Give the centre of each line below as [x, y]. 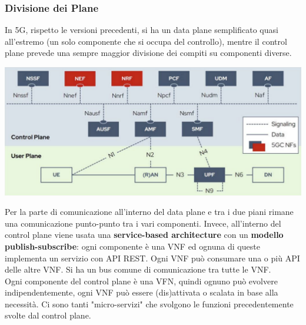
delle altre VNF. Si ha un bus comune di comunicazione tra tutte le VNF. [138, 269]
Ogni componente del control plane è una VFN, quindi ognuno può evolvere [141, 281]
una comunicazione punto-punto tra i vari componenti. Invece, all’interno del [143, 223]
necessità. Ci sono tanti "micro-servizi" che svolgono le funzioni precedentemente [149, 304]
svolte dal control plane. [48, 315]
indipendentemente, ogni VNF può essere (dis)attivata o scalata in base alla [142, 292]
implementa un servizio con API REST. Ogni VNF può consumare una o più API [152, 258]
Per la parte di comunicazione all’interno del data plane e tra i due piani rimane [149, 212]
